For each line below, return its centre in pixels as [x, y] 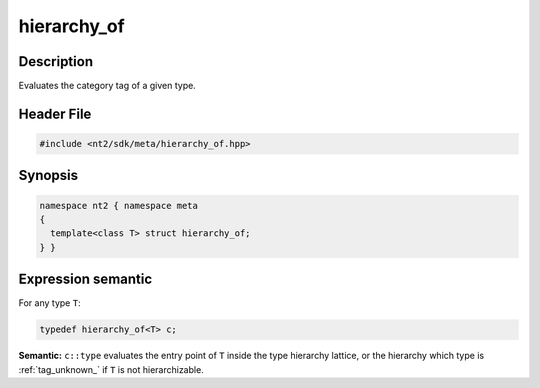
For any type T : [49, 303]
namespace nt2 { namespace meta [119, 205]
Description [56, 61]
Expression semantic [85, 279]
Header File [55, 113]
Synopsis [48, 175]
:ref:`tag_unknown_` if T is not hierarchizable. [111, 369]
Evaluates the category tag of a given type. [107, 86]
